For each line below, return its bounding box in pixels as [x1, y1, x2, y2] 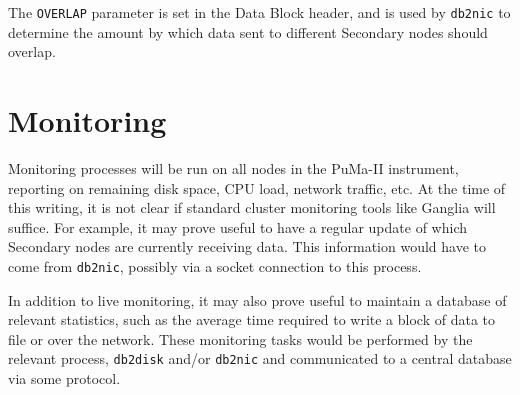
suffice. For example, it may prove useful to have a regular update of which [8, 216, 467, 237]
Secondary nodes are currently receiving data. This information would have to [8, 236, 486, 257]
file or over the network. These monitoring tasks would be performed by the [8, 328, 473, 349]
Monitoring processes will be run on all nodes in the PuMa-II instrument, [8, 157, 459, 178]
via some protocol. [8, 368, 121, 389]
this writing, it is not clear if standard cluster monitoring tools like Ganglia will [8, 197, 496, 218]
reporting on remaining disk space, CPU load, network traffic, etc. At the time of [8, 177, 506, 198]
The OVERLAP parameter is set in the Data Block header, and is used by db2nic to [8, 2, 511, 22]
